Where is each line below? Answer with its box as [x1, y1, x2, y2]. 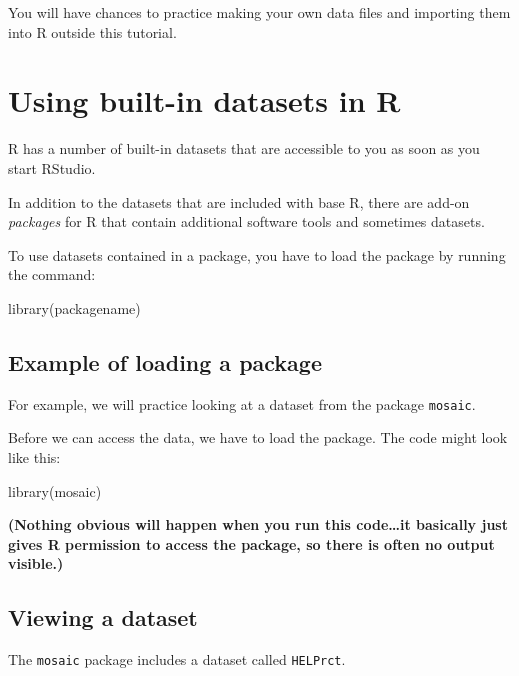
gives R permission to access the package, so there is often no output [8, 533, 495, 554]
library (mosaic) [8, 480, 102, 501]
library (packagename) [8, 297, 141, 318]
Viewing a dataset [8, 602, 198, 633]
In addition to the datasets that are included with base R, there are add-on [8, 191, 470, 212]
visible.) [8, 553, 64, 574]
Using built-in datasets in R [8, 80, 401, 121]
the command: [8, 264, 96, 285]
